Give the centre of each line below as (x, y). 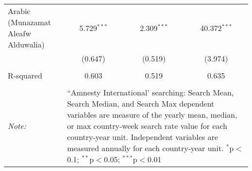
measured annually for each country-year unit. (145, 148)
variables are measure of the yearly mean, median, (152, 115)
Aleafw (20, 33)
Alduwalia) (26, 44)
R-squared (25, 75)
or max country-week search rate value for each (147, 126)
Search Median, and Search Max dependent (141, 103)
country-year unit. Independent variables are (142, 137)
